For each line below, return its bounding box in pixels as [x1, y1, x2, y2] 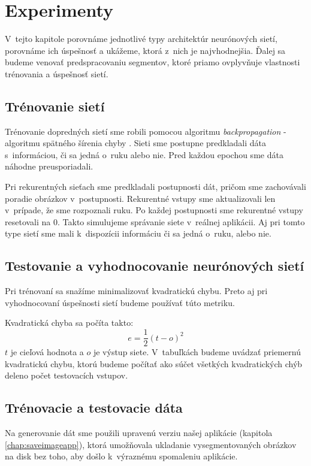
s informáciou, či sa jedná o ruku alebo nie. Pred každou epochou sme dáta [5, 148, 283, 161]
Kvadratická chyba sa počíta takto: [5, 316, 134, 329]
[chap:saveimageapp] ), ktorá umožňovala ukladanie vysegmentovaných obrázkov [5, 438, 297, 450]
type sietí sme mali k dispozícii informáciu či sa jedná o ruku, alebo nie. [5, 227, 271, 240]
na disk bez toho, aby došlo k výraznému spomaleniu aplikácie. [5, 450, 238, 462]
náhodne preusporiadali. [5, 160, 93, 173]
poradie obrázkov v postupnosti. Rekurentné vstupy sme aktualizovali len [5, 192, 276, 204]
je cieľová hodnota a [10, 346, 84, 358]
